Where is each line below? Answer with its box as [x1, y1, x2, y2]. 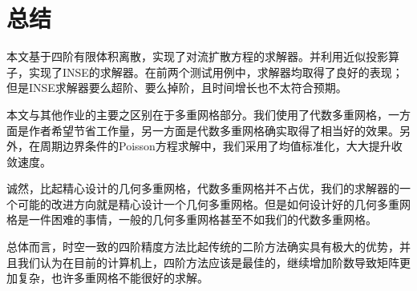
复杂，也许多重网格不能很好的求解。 [17, 269, 208, 286]
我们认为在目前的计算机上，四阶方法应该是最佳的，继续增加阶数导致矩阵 [17, 253, 399, 270]
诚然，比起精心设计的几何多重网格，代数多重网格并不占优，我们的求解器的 [6, 180, 399, 197]
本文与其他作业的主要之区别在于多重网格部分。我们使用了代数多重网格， [6, 106, 388, 122]
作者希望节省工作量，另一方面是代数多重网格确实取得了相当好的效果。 [28, 122, 399, 138]
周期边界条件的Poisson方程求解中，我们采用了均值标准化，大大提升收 [39, 138, 403, 154]
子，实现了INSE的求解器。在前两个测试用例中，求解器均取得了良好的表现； [6, 63, 403, 80]
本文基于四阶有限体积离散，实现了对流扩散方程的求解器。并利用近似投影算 [6, 48, 399, 65]
